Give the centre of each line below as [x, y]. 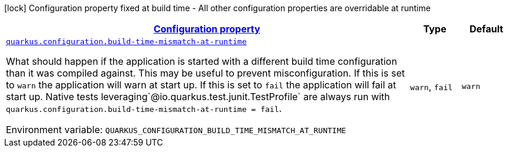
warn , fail [431, 86]
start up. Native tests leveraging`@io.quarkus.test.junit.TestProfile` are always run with [198, 97]
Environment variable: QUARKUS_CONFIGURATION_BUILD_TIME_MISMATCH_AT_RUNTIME [176, 130]
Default [486, 29]
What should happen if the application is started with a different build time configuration [202, 61]
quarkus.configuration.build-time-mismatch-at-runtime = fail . [144, 108]
